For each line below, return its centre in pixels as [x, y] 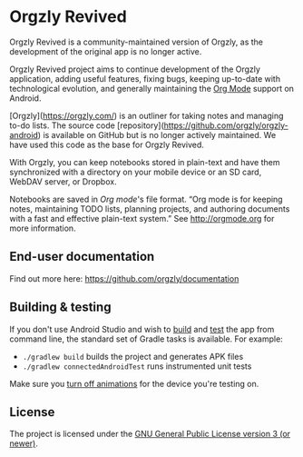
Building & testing [60, 308]
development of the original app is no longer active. [106, 51]
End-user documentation [82, 257]
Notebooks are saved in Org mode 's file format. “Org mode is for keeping [146, 199]
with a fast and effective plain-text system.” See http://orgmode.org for [142, 218]
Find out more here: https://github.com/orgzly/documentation [124, 278]
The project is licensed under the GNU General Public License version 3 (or [150, 434]
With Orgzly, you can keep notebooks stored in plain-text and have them [145, 162]
